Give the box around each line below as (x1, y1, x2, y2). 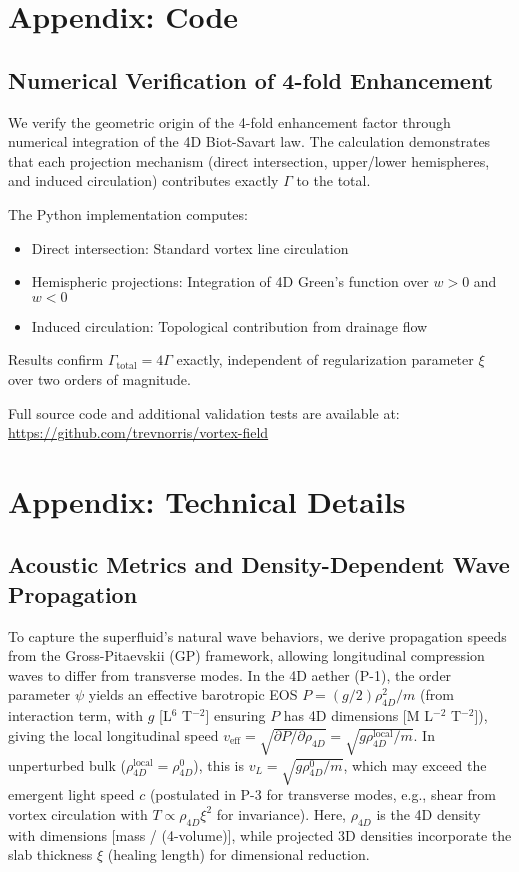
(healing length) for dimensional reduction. (107, 844, 370, 865)
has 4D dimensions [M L (283, 705, 434, 726)
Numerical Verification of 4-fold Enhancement (8, 64, 494, 95)
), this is (193, 754, 245, 775)
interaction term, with (8, 705, 144, 726)
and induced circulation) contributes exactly (8, 170, 279, 191)
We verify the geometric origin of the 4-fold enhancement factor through (8, 111, 451, 132)
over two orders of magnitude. (8, 368, 191, 389)
